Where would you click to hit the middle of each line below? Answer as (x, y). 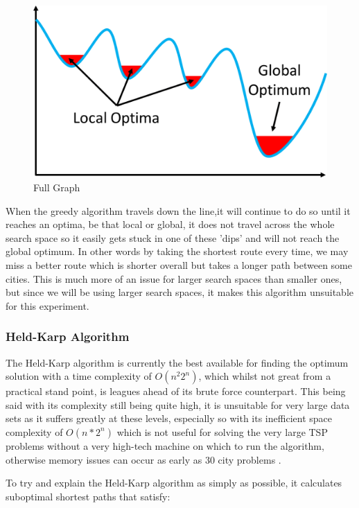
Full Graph (57, 187)
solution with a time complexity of (79, 376)
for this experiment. (47, 305)
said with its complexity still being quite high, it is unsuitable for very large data (178, 404)
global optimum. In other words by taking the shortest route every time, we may (177, 251)
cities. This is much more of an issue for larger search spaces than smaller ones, (174, 278)
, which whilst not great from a (265, 376)
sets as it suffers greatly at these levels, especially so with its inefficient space (169, 418)
